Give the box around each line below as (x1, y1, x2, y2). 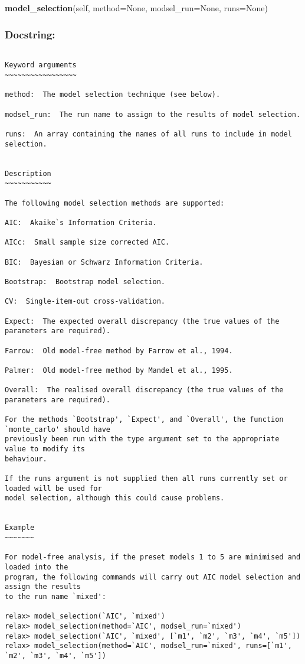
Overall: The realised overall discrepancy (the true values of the (5, 386, 284, 395)
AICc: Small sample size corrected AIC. (5, 238, 170, 247)
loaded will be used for (5, 484, 102, 493)
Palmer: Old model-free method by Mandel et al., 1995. (5, 366, 233, 375)
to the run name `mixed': (5, 592, 106, 601)
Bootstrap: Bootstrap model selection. (5, 277, 166, 286)
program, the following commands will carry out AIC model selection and (5, 572, 301, 581)
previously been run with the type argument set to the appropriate (5, 435, 280, 444)
